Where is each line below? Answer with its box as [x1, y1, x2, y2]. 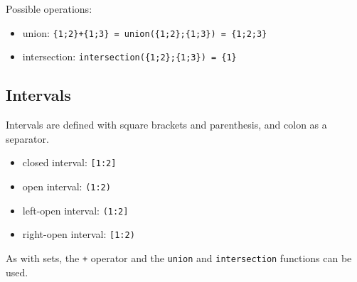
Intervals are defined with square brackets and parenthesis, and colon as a [6, 117, 327, 132]
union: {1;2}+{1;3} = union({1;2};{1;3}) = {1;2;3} [22, 25, 267, 40]
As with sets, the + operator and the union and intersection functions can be [6, 250, 352, 265]
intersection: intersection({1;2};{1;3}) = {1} [22, 49, 237, 64]
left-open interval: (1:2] [22, 202, 129, 217]
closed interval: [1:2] [22, 155, 117, 170]
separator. [6, 131, 49, 146]
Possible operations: [6, 1, 92, 16]
